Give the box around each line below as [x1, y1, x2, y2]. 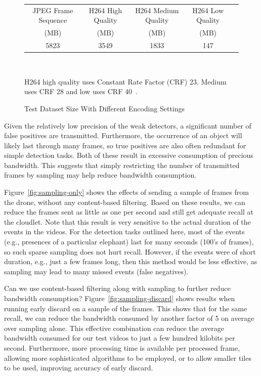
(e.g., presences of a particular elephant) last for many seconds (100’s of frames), [4, 236, 254, 247]
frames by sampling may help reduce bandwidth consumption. [4, 170, 197, 180]
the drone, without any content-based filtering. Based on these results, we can [4, 196, 245, 207]
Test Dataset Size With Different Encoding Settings [24, 103, 185, 113]
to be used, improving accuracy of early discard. [4, 362, 153, 373]
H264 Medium [135, 5, 179, 15]
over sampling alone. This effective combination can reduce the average [4, 322, 224, 333]
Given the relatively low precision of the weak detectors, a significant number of [4, 120, 251, 131]
